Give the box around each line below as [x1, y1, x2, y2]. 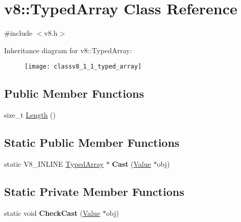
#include [4, 28, 33, 38]
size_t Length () [4, 109, 56, 120]
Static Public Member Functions [4, 135, 180, 150]
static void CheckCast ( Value [4, 207, 101, 218]
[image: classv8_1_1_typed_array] [25, 63, 142, 71]
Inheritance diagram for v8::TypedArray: [4, 45, 132, 55]
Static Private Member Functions [4, 183, 184, 199]
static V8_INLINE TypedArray [4, 158, 104, 169]
